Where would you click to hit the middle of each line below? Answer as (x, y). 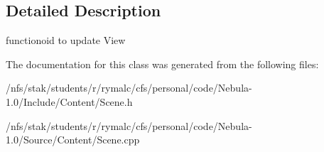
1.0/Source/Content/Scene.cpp (73, 140)
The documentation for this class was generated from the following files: (162, 64)
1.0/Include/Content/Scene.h (69, 101)
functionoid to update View (66, 40)
